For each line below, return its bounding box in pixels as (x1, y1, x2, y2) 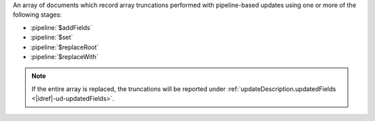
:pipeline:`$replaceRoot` (30, 42, 99, 51)
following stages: (12, 10, 62, 19)
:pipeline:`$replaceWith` (30, 52, 99, 60)
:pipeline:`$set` (30, 33, 74, 42)
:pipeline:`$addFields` (30, 23, 93, 31)
